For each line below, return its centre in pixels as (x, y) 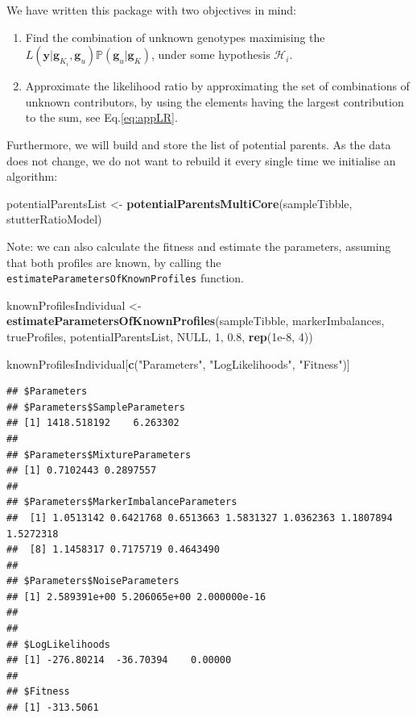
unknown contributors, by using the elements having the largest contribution (215, 101)
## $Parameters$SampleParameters (96, 407)
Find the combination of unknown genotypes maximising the (175, 37)
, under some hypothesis (211, 54)
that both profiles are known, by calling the (114, 262)
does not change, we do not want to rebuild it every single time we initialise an (201, 160)
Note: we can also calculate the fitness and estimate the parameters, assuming (199, 246)
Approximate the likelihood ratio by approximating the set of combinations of (217, 86)
